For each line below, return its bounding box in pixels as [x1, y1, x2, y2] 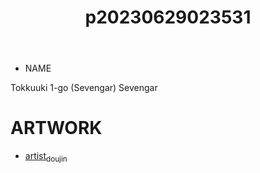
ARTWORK [10, 117, 103, 140]
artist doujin [24, 150, 68, 164]
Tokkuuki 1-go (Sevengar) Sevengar [10, 82, 158, 94]
